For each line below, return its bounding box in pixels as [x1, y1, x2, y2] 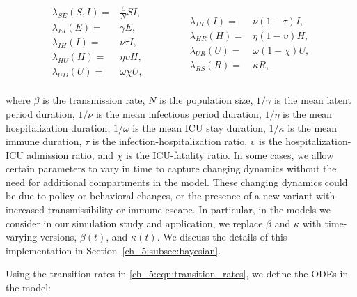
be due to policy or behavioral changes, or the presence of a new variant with [6, 188, 335, 203]
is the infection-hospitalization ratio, [92, 134, 248, 148]
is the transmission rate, [42, 93, 145, 107]
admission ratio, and [26, 147, 113, 162]
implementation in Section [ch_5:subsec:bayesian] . [6, 243, 221, 257]
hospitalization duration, [6, 120, 111, 135]
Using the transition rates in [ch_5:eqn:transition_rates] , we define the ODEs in [6, 266, 349, 281]
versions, [40, 229, 77, 244]
